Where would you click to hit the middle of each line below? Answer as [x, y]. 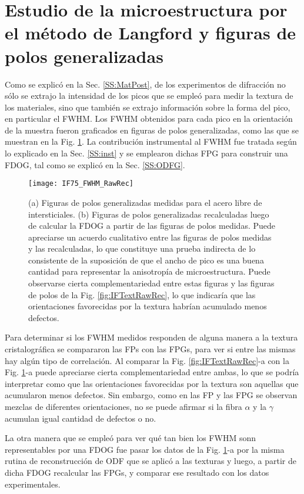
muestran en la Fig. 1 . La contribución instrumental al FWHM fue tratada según [151, 141]
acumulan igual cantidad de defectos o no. [81, 418]
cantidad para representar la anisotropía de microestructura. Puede [149, 271]
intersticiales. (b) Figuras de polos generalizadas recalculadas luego [149, 214]
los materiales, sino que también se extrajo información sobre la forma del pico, [148, 107]
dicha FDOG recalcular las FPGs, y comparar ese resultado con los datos [137, 472]
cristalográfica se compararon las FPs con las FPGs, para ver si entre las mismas [150, 349]
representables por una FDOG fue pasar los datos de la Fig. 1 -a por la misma [145, 449]
